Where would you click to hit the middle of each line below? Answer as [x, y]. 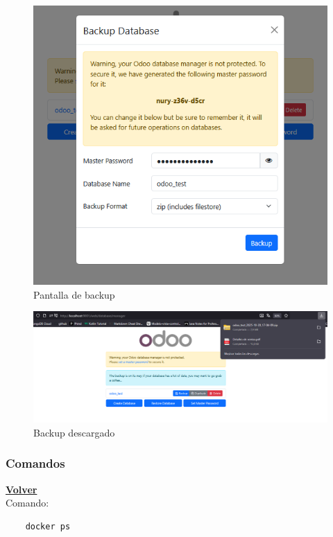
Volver [22, 489]
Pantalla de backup [74, 294]
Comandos [35, 463]
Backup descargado [74, 432]
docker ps [48, 526]
